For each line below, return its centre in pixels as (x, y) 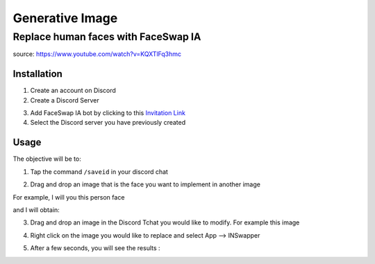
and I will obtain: (36, 210)
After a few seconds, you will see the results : (95, 248)
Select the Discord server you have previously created (108, 123)
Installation (37, 74)
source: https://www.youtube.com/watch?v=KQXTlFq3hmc (97, 54)
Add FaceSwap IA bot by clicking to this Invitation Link (108, 113)
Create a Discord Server (65, 100)
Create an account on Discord (73, 91)
